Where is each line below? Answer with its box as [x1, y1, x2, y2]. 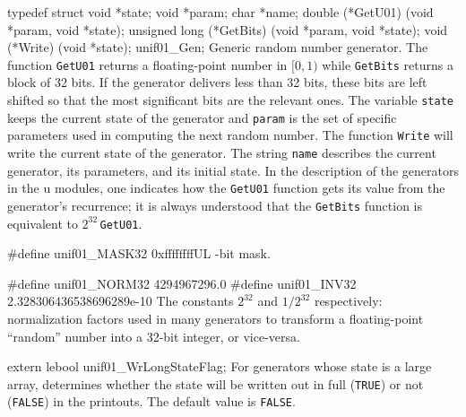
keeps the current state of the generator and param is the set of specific [7, 108, 397, 126]
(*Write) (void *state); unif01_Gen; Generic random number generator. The [7, 38, 428, 56]
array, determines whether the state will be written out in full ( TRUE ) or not [7, 374, 424, 393]
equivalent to [7, 213, 78, 232]
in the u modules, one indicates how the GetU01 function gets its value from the [7, 178, 445, 197]
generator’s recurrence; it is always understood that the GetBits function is [7, 195, 422, 214]
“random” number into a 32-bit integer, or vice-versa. [7, 326, 300, 345]
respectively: [314, 291, 383, 310]
